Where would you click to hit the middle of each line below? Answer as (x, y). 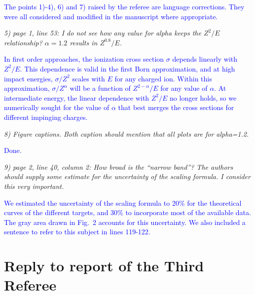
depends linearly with (205, 59)
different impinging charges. (46, 117)
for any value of (184, 88)
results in (84, 42)
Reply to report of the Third (104, 266)
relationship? (23, 42)
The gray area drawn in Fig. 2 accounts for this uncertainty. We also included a (125, 222)
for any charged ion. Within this (163, 78)
